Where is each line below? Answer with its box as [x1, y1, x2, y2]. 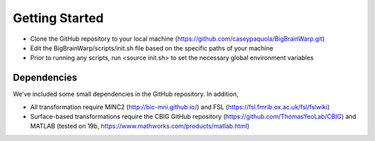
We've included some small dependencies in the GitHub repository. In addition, [12, 90, 239, 98]
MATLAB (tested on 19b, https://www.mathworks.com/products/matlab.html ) [30, 122, 250, 131]
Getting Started [12, 10, 104, 26]
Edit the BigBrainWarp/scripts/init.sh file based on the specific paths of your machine [30, 44, 274, 52]
